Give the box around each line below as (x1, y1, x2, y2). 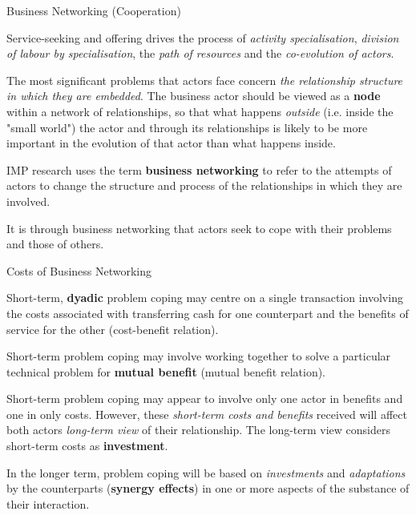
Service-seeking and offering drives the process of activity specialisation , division (6, 29, 399, 46)
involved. (6, 192, 50, 209)
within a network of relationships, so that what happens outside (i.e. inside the (6, 103, 394, 119)
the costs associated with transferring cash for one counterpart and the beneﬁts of (6, 304, 409, 321)
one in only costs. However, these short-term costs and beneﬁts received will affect (6, 405, 407, 422)
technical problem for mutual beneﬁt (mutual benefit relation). (6, 363, 326, 380)
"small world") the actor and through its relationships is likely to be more (6, 119, 368, 135)
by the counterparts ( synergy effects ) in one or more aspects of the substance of (6, 480, 410, 497)
